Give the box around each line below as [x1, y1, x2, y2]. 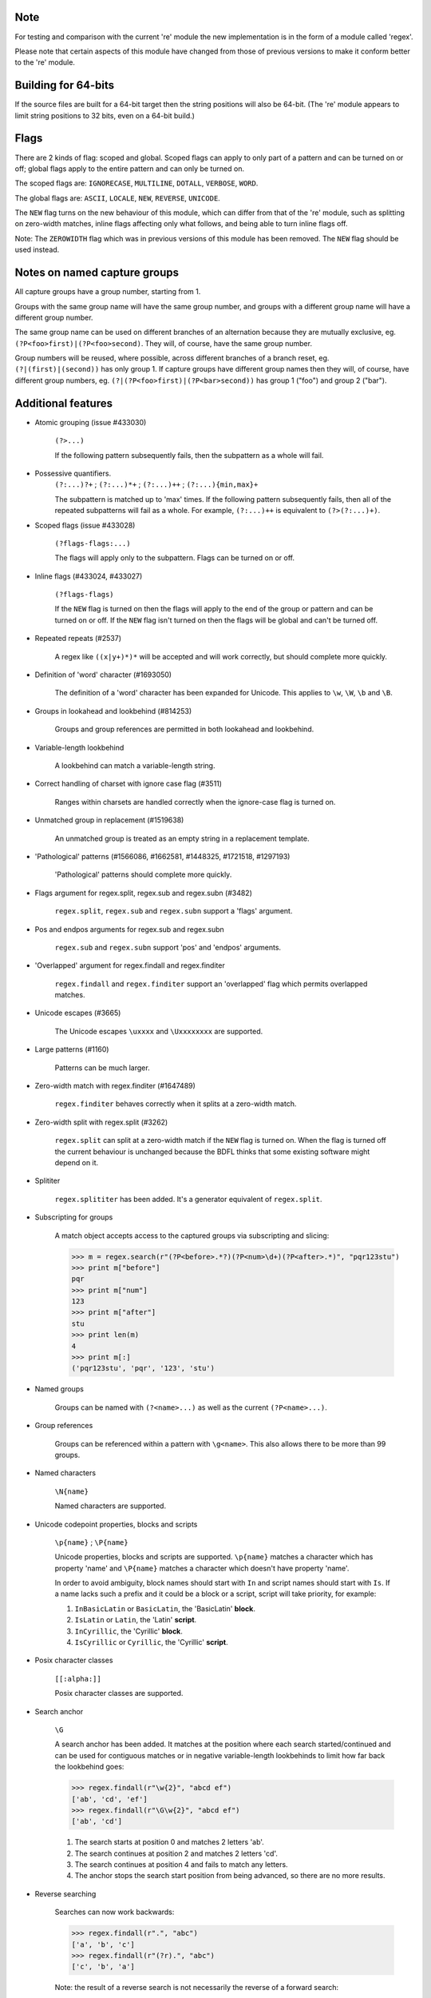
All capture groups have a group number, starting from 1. [14, 287, 201, 297]
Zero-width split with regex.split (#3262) [34, 1117, 168, 1127]
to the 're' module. [14, 58, 76, 67]
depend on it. [54, 1157, 99, 1167]
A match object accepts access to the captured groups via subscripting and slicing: [54, 1231, 330, 1240]
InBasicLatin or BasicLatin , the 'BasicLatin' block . [74, 1603, 255, 1614]
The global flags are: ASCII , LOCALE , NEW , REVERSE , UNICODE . [14, 193, 221, 203]
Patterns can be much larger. [54, 1063, 151, 1073]
